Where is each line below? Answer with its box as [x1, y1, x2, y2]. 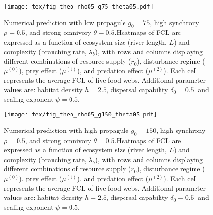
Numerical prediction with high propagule [4, 125, 129, 135]
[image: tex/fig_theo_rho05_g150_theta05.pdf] [4, 111, 157, 118]
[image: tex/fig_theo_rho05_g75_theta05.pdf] [4, 3, 154, 10]
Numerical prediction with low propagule [4, 17, 126, 27]
